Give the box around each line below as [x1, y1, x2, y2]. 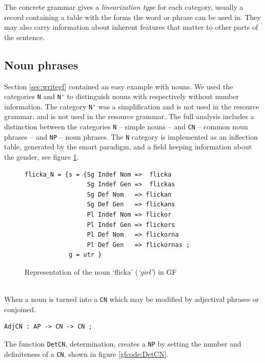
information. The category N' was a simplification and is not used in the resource [4, 101, 259, 111]
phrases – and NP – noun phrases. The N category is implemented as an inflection [4, 131, 258, 142]
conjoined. [4, 303, 36, 314]
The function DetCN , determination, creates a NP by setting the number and [4, 338, 241, 349]
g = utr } [68, 251, 102, 259]
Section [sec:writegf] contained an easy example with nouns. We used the [4, 81, 233, 91]
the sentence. [4, 31, 45, 42]
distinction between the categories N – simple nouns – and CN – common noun [4, 121, 248, 132]
